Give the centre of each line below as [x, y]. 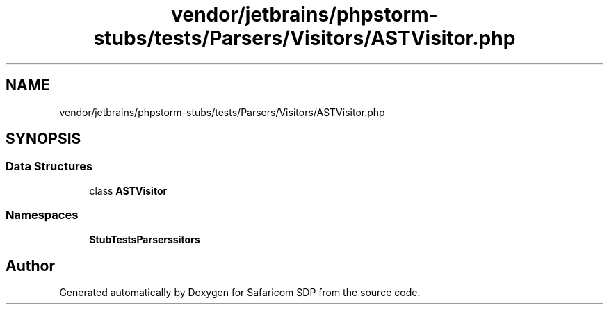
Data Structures [49, 166]
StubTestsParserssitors [145, 239]
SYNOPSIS [43, 139]
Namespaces [42, 215]
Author [30, 266]
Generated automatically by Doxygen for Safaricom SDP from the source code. [240, 293]
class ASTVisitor [128, 190]
